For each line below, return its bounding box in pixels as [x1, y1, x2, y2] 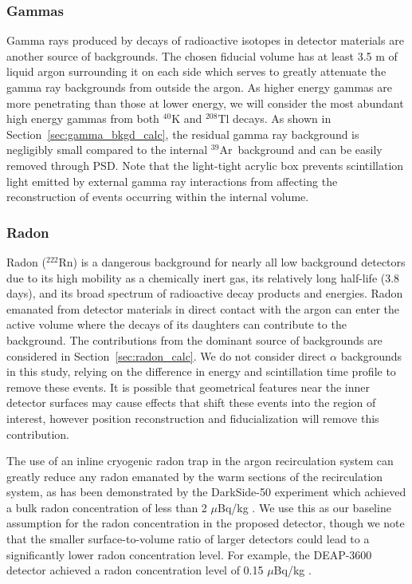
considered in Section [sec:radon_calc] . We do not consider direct [6, 347, 327, 364]
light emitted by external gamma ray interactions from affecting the [6, 172, 338, 189]
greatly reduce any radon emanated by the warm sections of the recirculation [6, 468, 383, 484]
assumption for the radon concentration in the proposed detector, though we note [6, 515, 405, 531]
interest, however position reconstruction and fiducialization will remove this [6, 409, 379, 426]
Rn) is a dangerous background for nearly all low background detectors [58, 253, 406, 270]
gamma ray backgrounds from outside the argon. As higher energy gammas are [6, 79, 392, 95]
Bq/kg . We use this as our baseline [217, 499, 391, 515]
